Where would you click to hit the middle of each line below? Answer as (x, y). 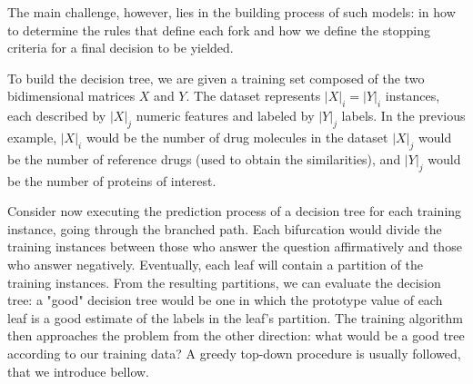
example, (32, 137)
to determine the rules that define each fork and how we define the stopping (219, 30)
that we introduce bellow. (78, 371)
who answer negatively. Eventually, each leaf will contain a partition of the (215, 264)
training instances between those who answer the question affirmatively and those (235, 246)
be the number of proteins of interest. (112, 180)
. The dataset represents (253, 96)
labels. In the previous (403, 116)
